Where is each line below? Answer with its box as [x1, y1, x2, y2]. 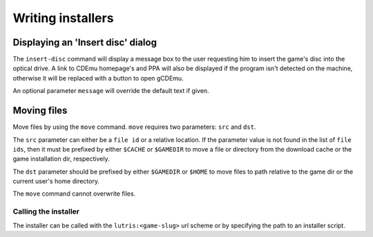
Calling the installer [12, 207, 79, 216]
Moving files [12, 105, 68, 116]
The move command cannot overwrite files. [12, 189, 136, 198]
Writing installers [12, 10, 114, 25]
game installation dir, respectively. [12, 155, 110, 163]
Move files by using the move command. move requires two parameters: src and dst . [12, 123, 256, 131]
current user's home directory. [12, 177, 100, 185]
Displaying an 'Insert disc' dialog [12, 37, 157, 48]
